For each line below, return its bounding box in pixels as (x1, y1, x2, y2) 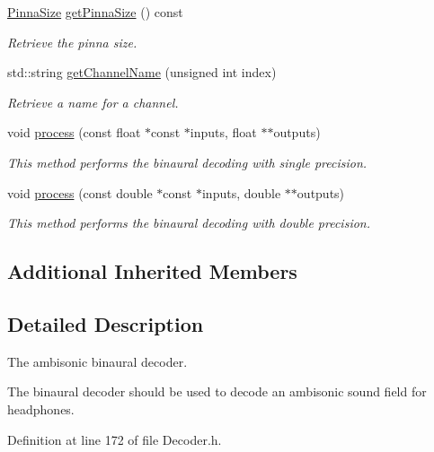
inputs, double (201, 183, 281, 202)
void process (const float (7, 123, 141, 142)
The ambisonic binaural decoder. (7, 352, 188, 370)
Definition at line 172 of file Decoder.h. (7, 430, 222, 448)
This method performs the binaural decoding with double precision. (7, 213, 371, 232)
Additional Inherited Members (7, 257, 297, 285)
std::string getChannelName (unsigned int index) (7, 63, 277, 82)
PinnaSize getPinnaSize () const (7, 3, 183, 21)
